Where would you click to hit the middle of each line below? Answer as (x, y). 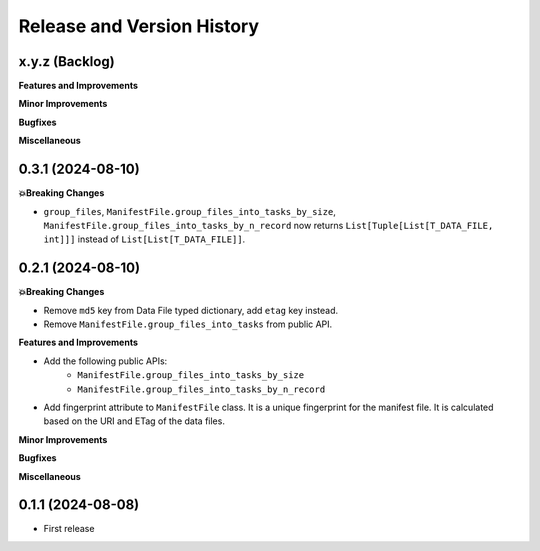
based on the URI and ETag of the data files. (134, 421)
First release (69, 529)
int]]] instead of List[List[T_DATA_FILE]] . (144, 239)
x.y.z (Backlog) (66, 61)
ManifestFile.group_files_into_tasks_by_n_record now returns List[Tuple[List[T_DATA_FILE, (268, 225)
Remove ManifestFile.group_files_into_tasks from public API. (188, 324)
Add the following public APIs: (105, 361)
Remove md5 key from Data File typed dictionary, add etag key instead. (191, 310)
